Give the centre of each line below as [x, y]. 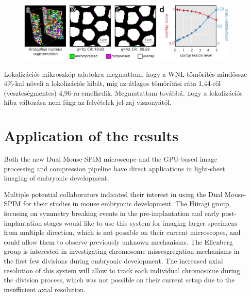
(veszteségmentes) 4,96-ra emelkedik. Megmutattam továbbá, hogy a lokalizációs [123, 92]
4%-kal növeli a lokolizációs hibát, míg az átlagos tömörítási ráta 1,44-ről [112, 83]
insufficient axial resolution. [45, 289]
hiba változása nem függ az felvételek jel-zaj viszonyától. [88, 102]
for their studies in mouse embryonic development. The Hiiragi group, [127, 204]
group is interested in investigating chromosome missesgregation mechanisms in [122, 251]
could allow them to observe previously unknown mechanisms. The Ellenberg [118, 241]
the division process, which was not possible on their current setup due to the [119, 280]
